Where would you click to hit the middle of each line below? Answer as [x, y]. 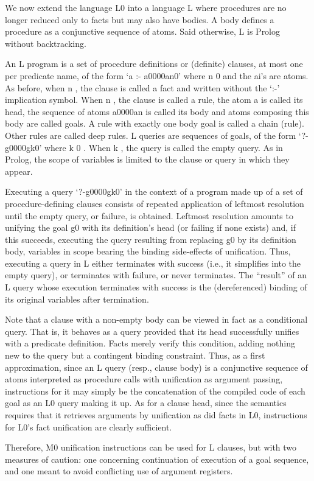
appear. [19, 171]
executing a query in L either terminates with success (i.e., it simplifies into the [153, 263]
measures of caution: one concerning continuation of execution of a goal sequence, [157, 459]
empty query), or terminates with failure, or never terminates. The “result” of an [156, 275]
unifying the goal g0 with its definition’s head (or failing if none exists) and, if [150, 227]
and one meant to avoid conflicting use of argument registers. [119, 471]
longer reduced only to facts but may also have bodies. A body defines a [140, 19]
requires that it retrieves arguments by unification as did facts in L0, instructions [156, 415]
